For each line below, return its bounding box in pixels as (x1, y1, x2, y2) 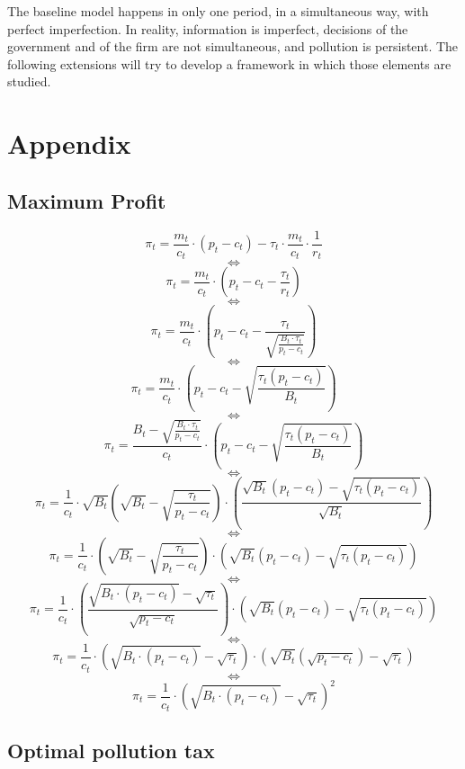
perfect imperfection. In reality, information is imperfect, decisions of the (7, 19, 408, 38)
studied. (7, 72, 51, 91)
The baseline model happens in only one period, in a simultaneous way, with (7, 2, 429, 20)
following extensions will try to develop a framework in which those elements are (7, 54, 452, 73)
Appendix (7, 125, 131, 162)
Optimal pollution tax (7, 737, 215, 765)
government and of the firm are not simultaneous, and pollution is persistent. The (7, 37, 459, 56)
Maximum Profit (7, 186, 166, 214)
